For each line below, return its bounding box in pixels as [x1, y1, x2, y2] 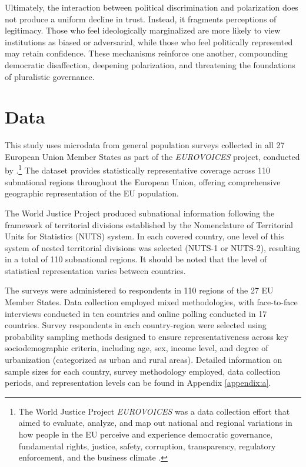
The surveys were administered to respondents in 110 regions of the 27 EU [5, 284, 274, 296]
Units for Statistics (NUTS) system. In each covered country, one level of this [5, 230, 284, 242]
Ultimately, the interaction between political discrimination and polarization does [5, 1, 298, 13]
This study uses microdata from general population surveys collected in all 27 [5, 139, 285, 151]
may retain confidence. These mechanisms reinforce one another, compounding [5, 47, 288, 59]
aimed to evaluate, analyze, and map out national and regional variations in [18, 416, 292, 429]
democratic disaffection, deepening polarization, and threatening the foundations [5, 58, 295, 71]
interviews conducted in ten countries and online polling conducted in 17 [5, 307, 267, 319]
